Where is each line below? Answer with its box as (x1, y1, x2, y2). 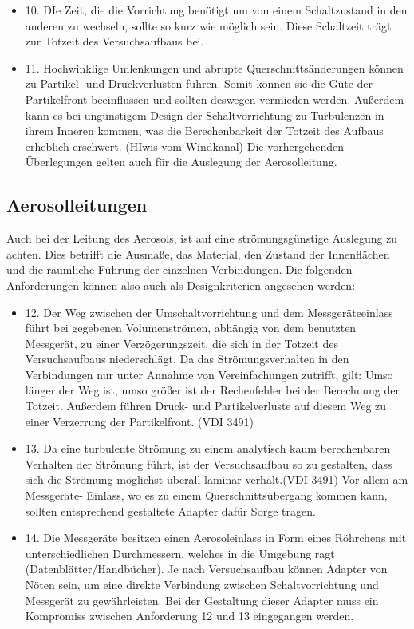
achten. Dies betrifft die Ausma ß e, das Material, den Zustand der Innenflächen (6, 245, 390, 262)
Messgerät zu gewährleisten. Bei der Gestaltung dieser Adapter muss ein (25, 591, 379, 608)
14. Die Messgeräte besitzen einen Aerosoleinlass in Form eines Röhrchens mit (25, 529, 407, 546)
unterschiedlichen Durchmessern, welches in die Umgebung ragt (25, 544, 335, 561)
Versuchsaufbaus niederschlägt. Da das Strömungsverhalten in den (25, 350, 349, 367)
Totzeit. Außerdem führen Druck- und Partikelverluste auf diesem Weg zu (25, 398, 387, 414)
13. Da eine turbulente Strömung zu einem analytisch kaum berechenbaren (25, 440, 391, 457)
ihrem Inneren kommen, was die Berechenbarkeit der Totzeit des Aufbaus (25, 122, 384, 139)
